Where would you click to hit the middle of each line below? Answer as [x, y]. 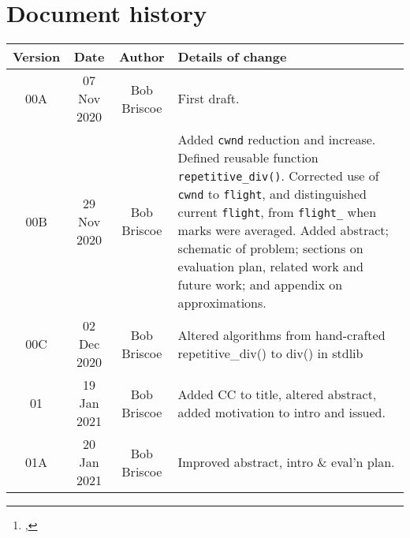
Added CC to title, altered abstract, [277, 394]
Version [37, 57]
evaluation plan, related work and [270, 267]
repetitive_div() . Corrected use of [278, 176]
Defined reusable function [248, 158]
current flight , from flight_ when [277, 212]
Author [142, 57]
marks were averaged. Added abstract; [283, 230]
